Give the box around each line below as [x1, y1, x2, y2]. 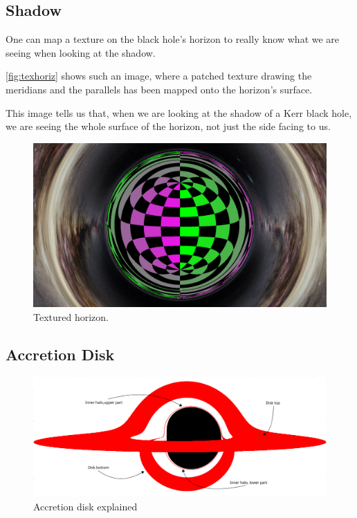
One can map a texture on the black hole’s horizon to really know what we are [6, 32, 340, 46]
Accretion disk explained [33, 499, 138, 513]
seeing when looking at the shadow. [6, 45, 156, 59]
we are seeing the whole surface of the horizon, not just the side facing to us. [6, 119, 331, 133]
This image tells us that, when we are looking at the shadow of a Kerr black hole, [6, 105, 352, 120]
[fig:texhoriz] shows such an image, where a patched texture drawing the [6, 68, 312, 83]
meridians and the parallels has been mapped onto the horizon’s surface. [6, 82, 313, 96]
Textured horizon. [33, 310, 109, 324]
